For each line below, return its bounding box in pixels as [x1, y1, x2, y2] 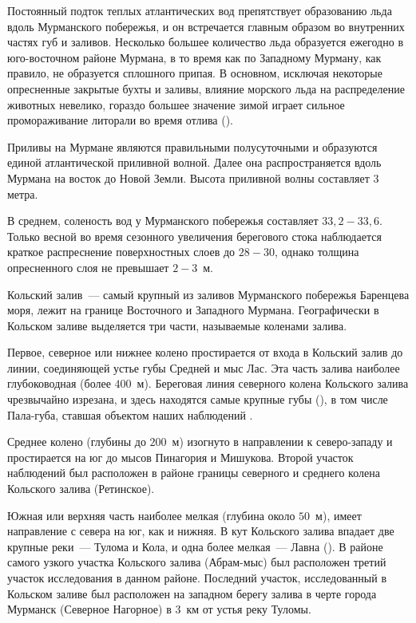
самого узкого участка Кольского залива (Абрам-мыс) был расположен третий [7, 554, 386, 570]
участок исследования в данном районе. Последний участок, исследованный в [7, 570, 387, 586]
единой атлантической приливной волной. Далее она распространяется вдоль [7, 154, 382, 171]
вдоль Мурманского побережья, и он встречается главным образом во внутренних [7, 18, 405, 34]
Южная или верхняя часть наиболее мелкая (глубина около [7, 507, 295, 523]
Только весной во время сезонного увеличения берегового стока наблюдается [7, 227, 382, 244]
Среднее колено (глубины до [7, 433, 146, 450]
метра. [7, 185, 38, 202]
